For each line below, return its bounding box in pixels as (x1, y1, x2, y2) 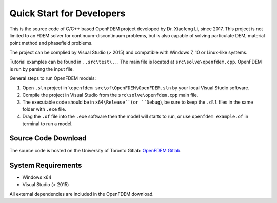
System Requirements (9, 160, 82, 169)
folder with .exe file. (22, 106, 66, 112)
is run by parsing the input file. (9, 66, 74, 72)
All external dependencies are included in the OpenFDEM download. (9, 191, 154, 197)
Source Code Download (9, 134, 87, 143)
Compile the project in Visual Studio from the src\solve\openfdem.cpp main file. (22, 92, 199, 98)
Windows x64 (22, 174, 52, 180)
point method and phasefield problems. (9, 40, 93, 46)
